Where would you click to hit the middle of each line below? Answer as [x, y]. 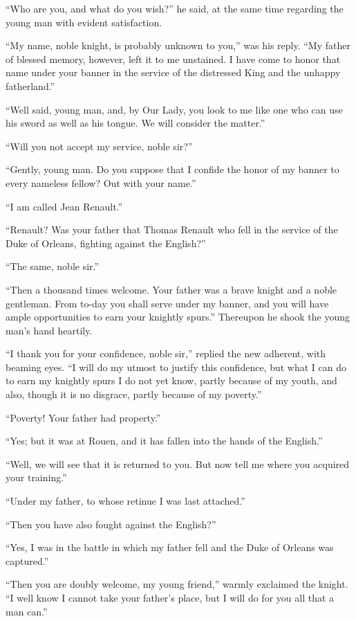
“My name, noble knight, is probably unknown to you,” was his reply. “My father [178, 45]
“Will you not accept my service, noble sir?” [99, 146]
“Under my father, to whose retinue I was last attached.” [125, 501]
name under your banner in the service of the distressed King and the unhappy [173, 72]
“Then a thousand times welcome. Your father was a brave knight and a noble [171, 289]
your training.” [36, 477]
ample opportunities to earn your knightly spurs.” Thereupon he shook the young [178, 317]
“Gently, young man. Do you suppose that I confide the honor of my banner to [172, 169]
